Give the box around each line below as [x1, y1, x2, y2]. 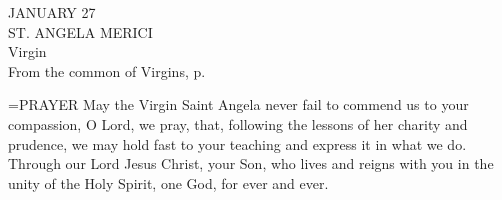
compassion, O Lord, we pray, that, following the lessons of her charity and [8, 113, 468, 134]
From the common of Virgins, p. [8, 60, 206, 81]
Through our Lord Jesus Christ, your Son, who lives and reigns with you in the [8, 153, 494, 174]
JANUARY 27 [8, 2, 96, 22]
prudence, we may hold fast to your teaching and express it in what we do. [8, 133, 467, 154]
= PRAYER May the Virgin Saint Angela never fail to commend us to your [8, 94, 469, 115]
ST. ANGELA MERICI [8, 21, 153, 42]
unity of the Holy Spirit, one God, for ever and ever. [8, 172, 329, 193]
